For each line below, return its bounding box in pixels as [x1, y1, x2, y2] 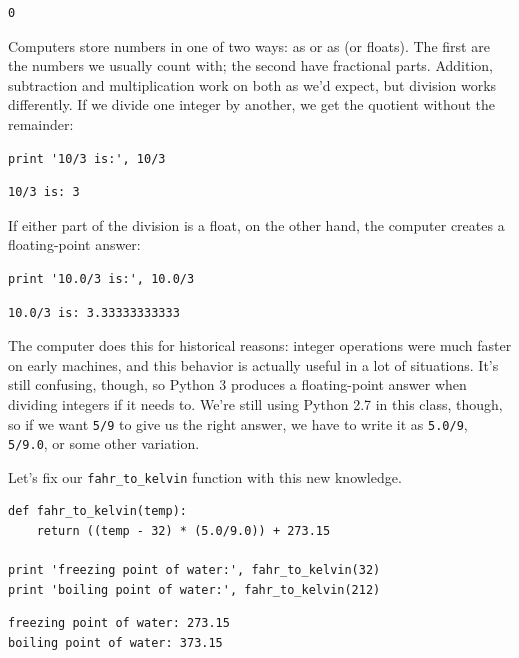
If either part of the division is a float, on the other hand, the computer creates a [8, 214, 505, 235]
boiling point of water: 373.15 [8, 636, 223, 651]
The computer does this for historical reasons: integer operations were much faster [8, 335, 512, 356]
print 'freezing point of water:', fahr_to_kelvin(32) [8, 563, 381, 578]
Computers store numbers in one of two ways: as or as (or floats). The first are [8, 35, 490, 56]
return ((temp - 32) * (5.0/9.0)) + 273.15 [36, 524, 331, 539]
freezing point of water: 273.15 [8, 616, 230, 631]
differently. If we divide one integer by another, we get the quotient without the [8, 94, 496, 115]
